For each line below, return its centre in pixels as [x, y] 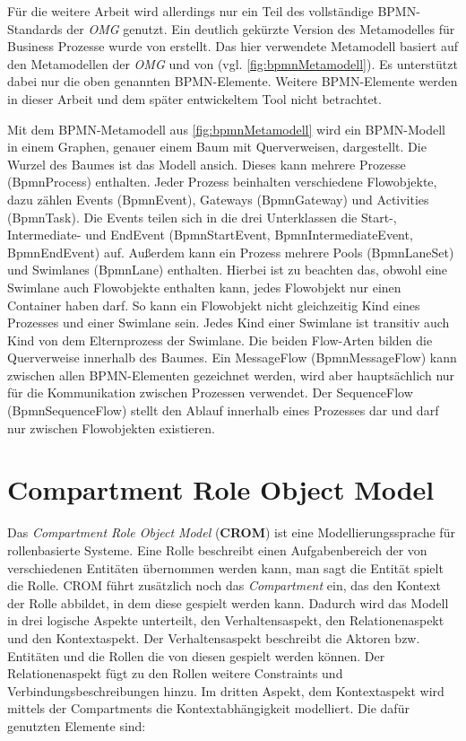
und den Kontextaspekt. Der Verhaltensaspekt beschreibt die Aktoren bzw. [214, 637]
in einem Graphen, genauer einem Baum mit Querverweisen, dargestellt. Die [217, 147]
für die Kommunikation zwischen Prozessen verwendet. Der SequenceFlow [210, 392]
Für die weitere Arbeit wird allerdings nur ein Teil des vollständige [190, 11]
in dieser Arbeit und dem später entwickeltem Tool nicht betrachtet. [194, 98]
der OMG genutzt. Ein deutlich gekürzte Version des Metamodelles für [261, 28]
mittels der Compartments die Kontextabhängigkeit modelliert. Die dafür [208, 708]
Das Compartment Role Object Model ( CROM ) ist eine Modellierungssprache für [231, 532]
